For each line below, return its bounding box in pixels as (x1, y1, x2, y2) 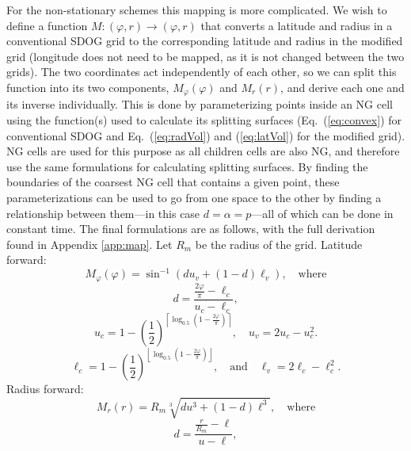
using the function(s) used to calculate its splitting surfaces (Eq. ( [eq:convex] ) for (6, 112, 402, 128)
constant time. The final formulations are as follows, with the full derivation (6, 220, 375, 237)
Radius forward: (6, 380, 84, 397)
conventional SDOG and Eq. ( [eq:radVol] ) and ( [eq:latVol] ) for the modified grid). (6, 127, 405, 143)
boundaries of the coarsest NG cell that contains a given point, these (6, 174, 340, 190)
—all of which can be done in (251, 204, 394, 221)
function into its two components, (6, 78, 169, 95)
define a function (6, 17, 88, 33)
